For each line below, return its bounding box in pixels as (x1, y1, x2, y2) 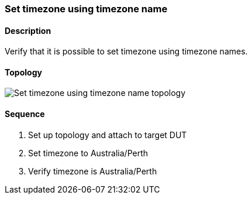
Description (5, 25, 51, 36)
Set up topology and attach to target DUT (28, 129, 187, 140)
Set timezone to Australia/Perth (28, 147, 149, 158)
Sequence (5, 109, 45, 119)
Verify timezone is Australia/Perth (28, 166, 157, 176)
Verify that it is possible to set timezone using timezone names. (5, 46, 248, 57)
